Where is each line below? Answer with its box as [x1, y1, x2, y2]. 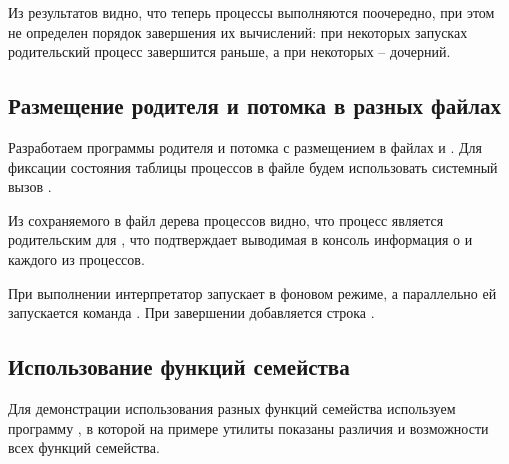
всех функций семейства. [8, 437, 160, 458]
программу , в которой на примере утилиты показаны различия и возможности [8, 417, 489, 438]
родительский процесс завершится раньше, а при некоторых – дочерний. [8, 41, 451, 62]
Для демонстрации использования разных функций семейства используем [8, 397, 456, 418]
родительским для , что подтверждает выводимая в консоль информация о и [8, 229, 473, 250]
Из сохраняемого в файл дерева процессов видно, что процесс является [8, 209, 444, 230]
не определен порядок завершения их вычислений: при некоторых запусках [8, 21, 468, 42]
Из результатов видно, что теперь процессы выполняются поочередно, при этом [8, 2, 495, 22]
